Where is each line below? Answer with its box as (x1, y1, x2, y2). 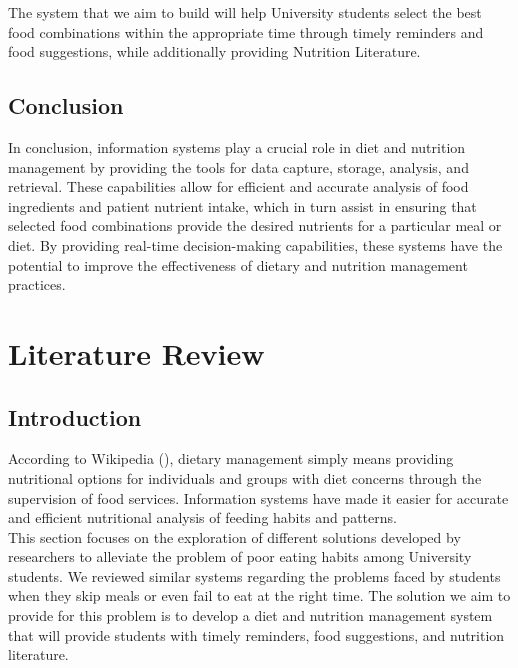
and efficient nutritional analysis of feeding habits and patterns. (8, 507, 397, 528)
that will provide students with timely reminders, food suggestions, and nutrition (8, 624, 505, 645)
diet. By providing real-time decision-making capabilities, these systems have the (8, 234, 503, 255)
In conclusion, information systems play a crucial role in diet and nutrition (8, 136, 466, 157)
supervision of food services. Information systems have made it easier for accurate (8, 487, 509, 508)
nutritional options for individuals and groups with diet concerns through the (8, 467, 482, 488)
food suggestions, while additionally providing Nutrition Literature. (8, 41, 421, 62)
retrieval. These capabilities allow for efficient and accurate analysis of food (8, 176, 469, 197)
